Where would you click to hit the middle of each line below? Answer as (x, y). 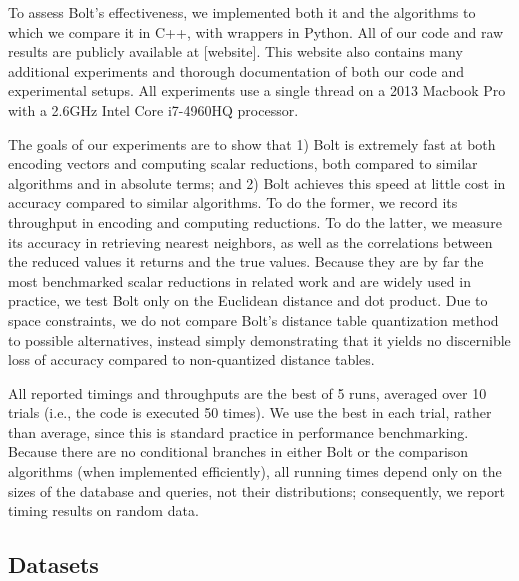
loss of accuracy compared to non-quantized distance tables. (191, 359)
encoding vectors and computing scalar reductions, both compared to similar (243, 163)
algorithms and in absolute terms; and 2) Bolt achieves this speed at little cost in (257, 182)
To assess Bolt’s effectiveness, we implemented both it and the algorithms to (242, 12)
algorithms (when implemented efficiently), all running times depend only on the (255, 471)
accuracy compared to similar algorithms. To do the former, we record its (233, 202)
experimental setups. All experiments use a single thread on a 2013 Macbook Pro (257, 90)
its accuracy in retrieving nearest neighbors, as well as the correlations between (250, 241)
